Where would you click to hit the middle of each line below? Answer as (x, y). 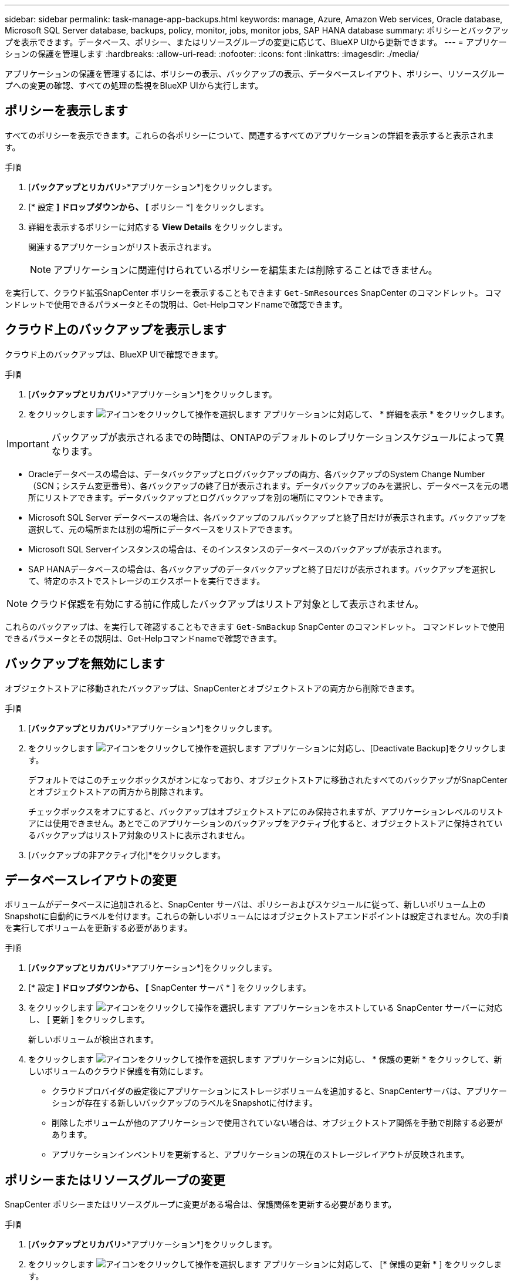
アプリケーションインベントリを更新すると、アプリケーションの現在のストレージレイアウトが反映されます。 (261, 1155)
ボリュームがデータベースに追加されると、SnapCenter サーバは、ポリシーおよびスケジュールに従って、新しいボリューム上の (245, 905)
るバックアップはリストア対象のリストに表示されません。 (139, 835)
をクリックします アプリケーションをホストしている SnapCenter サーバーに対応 (266, 1008)
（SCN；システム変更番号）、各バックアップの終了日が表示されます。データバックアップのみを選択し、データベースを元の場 (268, 485)
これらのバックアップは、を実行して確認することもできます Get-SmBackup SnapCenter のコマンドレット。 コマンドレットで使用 (255, 626)
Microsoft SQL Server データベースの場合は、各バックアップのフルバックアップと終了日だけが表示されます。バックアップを (268, 517)
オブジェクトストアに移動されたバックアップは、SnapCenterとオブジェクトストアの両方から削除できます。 (212, 688)
